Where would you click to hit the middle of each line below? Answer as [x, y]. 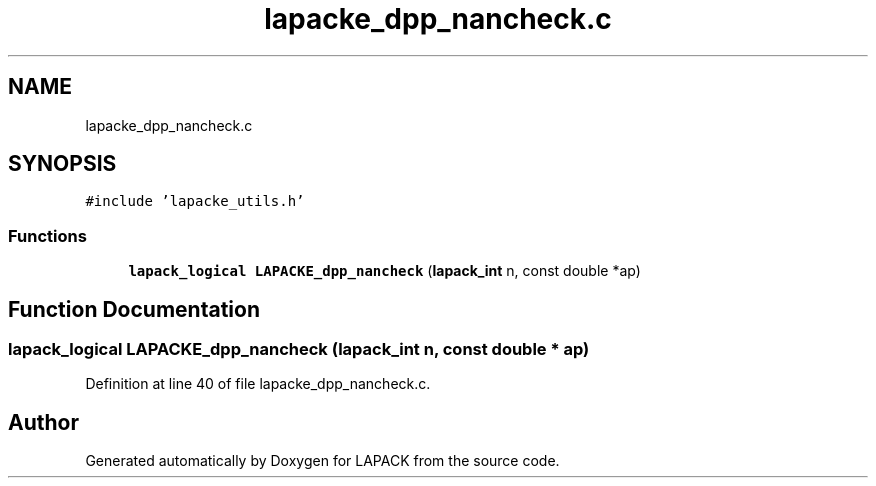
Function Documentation [134, 309]
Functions [47, 235]
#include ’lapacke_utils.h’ [195, 201]
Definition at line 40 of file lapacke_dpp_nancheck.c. [258, 384]
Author [43, 422]
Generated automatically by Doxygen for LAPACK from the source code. [322, 461]
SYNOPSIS [62, 164]
